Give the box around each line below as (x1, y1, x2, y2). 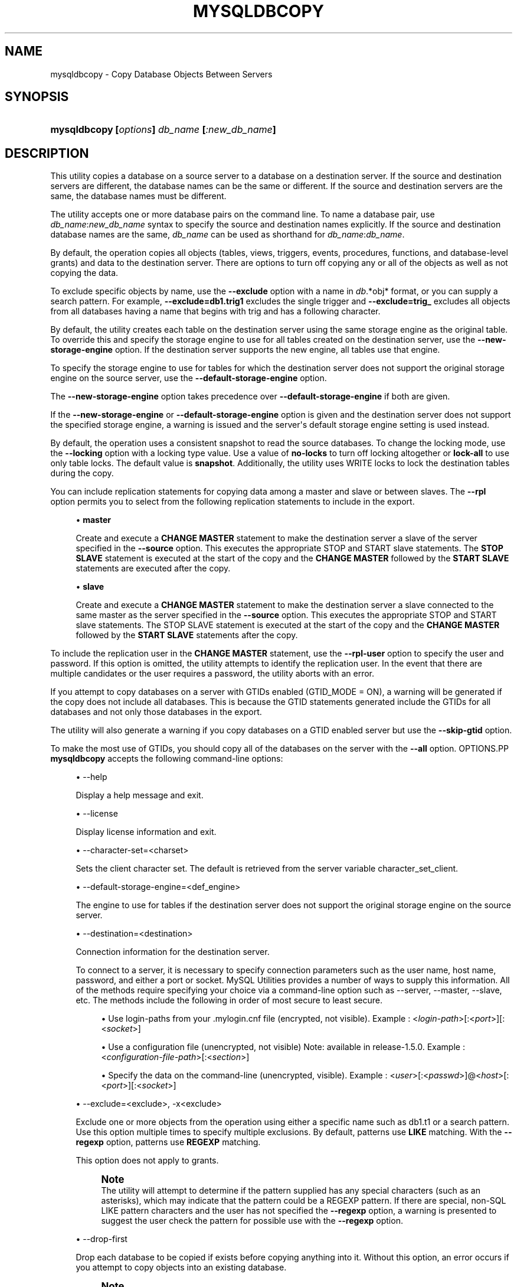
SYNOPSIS (5, 89, 69, 105)
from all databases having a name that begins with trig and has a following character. (50, 306, 381, 317)
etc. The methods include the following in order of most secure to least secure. (76, 995, 382, 1006)
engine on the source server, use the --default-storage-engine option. (50, 373, 327, 383)
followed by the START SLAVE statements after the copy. (76, 630, 298, 641)
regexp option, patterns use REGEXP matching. (76, 1137, 261, 1148)
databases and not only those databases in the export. (50, 707, 262, 717)
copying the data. (50, 268, 119, 278)
